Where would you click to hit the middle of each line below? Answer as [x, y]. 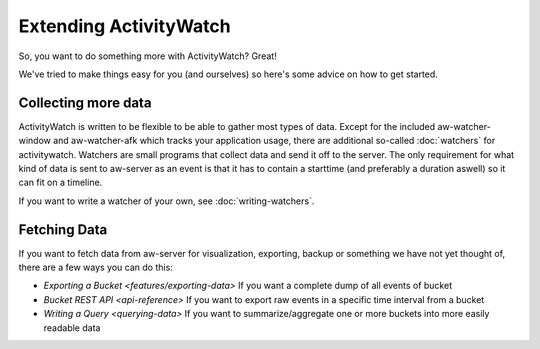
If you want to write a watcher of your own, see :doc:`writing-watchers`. [166, 201]
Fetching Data [63, 229]
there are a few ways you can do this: [96, 267]
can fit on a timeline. [60, 182]
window [35, 141]
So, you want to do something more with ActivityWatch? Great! [147, 56]
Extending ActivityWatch [124, 26]
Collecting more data [85, 102]
